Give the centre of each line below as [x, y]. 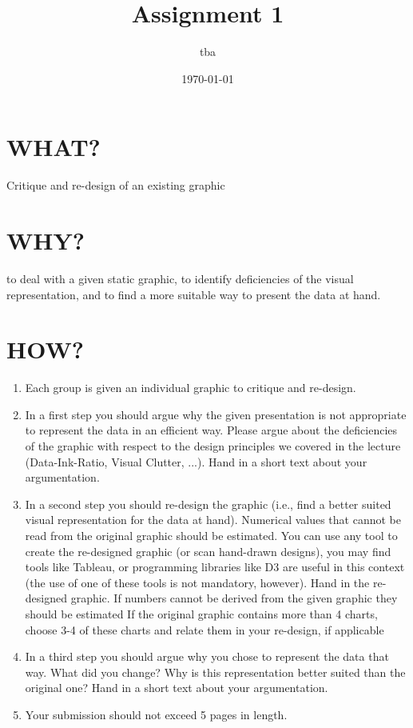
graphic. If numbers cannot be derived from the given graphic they [234, 598]
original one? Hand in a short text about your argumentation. [177, 688]
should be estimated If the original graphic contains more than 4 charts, [201, 614]
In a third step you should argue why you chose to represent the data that [207, 656]
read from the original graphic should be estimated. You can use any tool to [211, 536]
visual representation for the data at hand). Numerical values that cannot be [213, 520]
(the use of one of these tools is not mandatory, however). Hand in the [197, 582]
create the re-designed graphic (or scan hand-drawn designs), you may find [208, 551]
